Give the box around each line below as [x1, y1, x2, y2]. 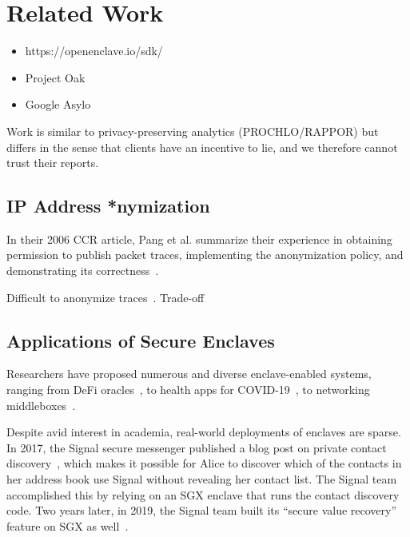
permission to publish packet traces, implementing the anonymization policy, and [6, 246, 404, 263]
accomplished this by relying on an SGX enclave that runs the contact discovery [6, 486, 400, 503]
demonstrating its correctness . [6, 262, 159, 279]
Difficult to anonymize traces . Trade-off [6, 288, 205, 305]
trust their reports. [6, 154, 99, 171]
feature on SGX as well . [6, 517, 129, 534]
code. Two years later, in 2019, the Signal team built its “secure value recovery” [6, 502, 397, 519]
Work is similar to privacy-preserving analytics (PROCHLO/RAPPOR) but [6, 122, 379, 139]
